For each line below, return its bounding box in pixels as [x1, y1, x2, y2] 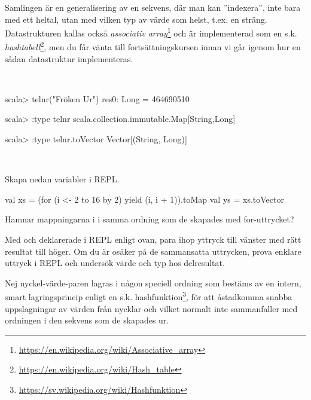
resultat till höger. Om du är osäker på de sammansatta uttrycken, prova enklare [5, 245, 301, 257]
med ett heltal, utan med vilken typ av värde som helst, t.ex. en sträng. [5, 13, 267, 25]
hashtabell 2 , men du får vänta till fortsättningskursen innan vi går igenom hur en [5, 39, 301, 53]
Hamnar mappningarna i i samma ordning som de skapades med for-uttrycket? [5, 213, 294, 225]
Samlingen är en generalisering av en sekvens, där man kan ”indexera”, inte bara [5, 1, 301, 13]
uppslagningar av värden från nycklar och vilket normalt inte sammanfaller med [5, 302, 298, 314]
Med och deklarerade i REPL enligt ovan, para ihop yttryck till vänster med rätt [5, 233, 301, 246]
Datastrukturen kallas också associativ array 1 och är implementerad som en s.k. [5, 25, 297, 39]
